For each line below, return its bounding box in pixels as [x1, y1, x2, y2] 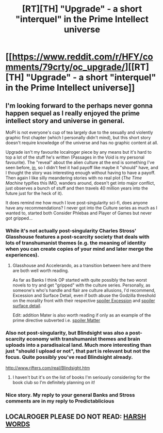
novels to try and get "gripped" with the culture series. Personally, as [12, 282, 151, 288]
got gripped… [5, 215, 33, 221]
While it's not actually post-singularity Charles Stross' [5, 227, 137, 234]
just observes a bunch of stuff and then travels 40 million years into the [5, 185, 148, 191]
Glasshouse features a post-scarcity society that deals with [5, 233, 149, 240]
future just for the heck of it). [5, 191, 64, 196]
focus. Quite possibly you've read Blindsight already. [5, 354, 133, 361]
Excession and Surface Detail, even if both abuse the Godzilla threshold [12, 292, 156, 299]
